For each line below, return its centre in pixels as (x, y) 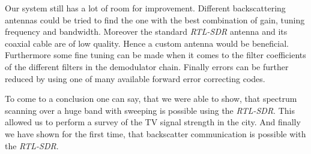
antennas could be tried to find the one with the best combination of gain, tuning (155, 19)
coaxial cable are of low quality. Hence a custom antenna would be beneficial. (147, 43)
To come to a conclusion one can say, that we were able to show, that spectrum (151, 99)
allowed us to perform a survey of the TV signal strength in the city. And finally (153, 122)
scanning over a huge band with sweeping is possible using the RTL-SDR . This (150, 110)
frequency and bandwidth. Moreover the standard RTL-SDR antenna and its (146, 31)
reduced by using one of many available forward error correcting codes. (135, 78)
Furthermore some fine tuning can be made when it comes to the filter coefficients (155, 55)
